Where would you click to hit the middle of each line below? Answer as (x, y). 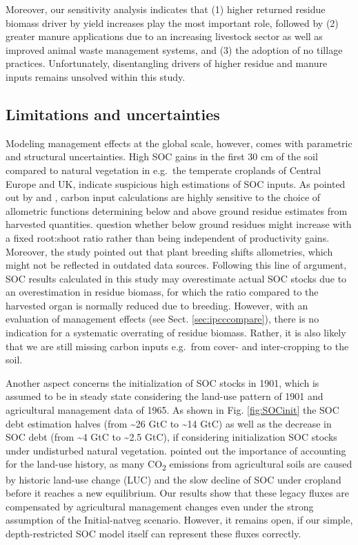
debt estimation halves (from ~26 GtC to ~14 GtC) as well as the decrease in (169, 423)
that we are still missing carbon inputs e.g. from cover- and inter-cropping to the (177, 346)
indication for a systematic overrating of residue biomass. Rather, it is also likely (176, 333)
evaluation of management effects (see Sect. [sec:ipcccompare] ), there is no (162, 319)
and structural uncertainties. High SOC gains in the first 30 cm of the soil (162, 156)
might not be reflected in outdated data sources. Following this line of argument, (176, 265)
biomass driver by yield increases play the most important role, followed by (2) (172, 22)
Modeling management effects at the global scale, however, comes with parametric (179, 143)
